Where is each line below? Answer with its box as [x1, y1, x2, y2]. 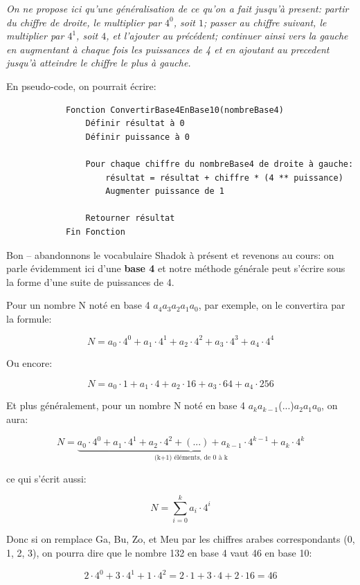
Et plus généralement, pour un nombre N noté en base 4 [6, 398, 246, 413]
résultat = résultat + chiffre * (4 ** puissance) [105, 172, 343, 183]
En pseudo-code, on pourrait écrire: [6, 78, 156, 93]
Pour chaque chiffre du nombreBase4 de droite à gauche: [85, 159, 354, 169]
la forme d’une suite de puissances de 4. [6, 274, 174, 289]
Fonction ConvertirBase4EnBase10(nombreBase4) [65, 105, 284, 115]
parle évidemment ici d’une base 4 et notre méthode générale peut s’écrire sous [6, 261, 345, 276]
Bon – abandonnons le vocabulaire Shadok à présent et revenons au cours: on [6, 247, 334, 262]
